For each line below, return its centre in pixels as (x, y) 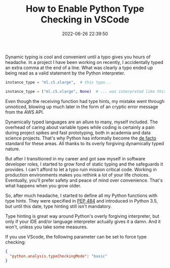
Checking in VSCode (85, 20)
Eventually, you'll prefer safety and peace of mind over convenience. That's (84, 180)
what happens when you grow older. (43, 185)
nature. (13, 149)
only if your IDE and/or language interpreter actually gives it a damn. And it (83, 221)
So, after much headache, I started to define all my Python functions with (81, 195)
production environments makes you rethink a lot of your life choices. (78, 175)
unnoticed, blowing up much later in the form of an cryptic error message (82, 107)
